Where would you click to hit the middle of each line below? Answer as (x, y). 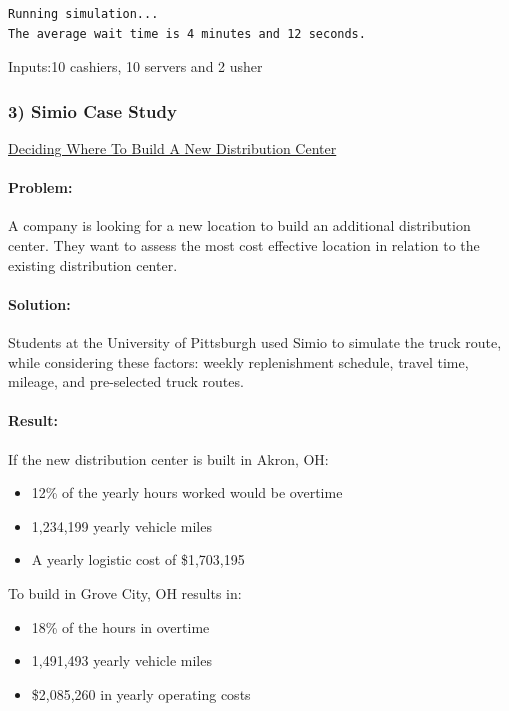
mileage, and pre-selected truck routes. (126, 381)
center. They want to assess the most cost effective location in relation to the (244, 244)
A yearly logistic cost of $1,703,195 (138, 559)
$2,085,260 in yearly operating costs (141, 693)
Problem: (40, 187)
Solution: (39, 303)
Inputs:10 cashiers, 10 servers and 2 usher (135, 66)
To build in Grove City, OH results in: (125, 592)
